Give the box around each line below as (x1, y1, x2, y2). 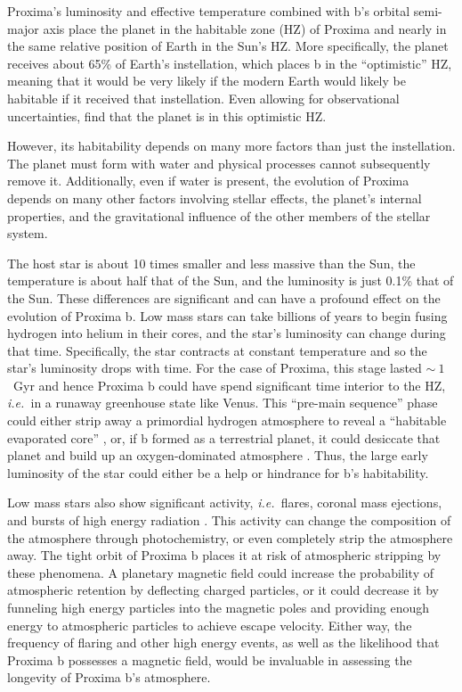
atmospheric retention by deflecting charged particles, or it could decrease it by (7, 581, 440, 599)
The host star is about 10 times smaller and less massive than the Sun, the (7, 253, 416, 272)
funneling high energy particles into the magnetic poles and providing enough (7, 598, 429, 616)
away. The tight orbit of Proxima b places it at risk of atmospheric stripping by (7, 546, 442, 564)
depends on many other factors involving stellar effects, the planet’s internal (7, 188, 422, 207)
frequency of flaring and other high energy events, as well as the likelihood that (7, 633, 440, 652)
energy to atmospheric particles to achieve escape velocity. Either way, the (7, 615, 412, 634)
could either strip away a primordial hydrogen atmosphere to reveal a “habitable (7, 411, 447, 430)
